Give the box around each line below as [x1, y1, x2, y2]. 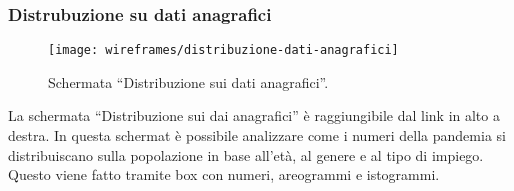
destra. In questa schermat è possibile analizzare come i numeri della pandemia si [8, 125, 506, 146]
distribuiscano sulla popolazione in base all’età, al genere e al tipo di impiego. [8, 144, 484, 165]
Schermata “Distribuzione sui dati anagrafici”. [48, 71, 329, 92]
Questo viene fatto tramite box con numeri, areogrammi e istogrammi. [8, 164, 440, 185]
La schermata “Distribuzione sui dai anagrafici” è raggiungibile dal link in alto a [8, 105, 500, 126]
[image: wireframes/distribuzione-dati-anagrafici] [48, 43, 399, 58]
